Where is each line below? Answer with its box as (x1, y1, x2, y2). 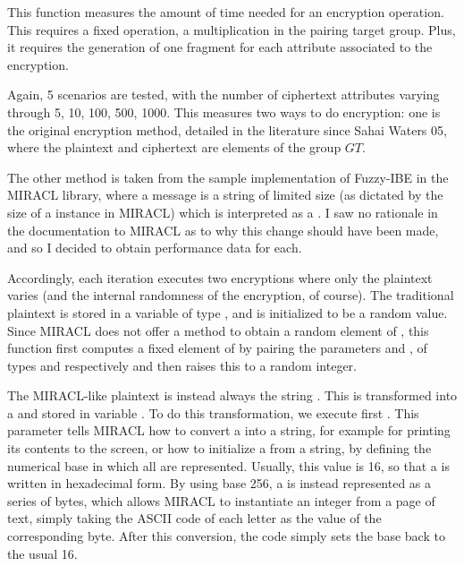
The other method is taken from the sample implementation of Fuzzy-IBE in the (7, 167, 449, 186)
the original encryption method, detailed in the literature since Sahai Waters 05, (7, 120, 447, 139)
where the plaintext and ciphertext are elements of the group (7, 138, 342, 157)
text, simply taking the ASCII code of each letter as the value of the (7, 509, 382, 527)
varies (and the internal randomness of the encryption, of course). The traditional (7, 286, 454, 304)
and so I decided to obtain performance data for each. (7, 238, 302, 257)
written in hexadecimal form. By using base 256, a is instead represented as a (7, 474, 432, 493)
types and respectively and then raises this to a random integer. (7, 356, 357, 374)
